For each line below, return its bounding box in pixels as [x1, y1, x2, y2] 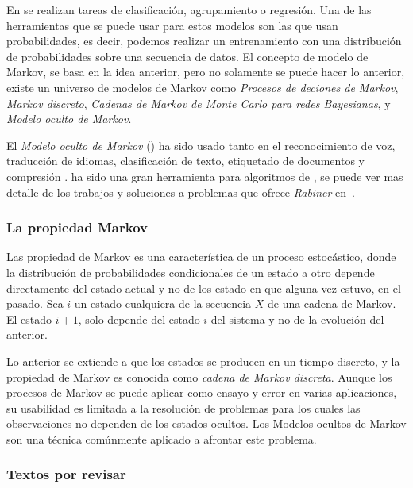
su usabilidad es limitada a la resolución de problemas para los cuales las [6, 399, 361, 416]
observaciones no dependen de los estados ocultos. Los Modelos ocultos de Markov [6, 415, 407, 432]
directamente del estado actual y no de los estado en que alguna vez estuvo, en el [6, 279, 401, 296]
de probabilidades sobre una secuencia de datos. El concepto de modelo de [6, 48, 369, 64]
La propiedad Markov [6, 217, 148, 237]
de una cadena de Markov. [267, 295, 396, 312]
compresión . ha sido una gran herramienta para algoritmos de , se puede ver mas [6, 167, 403, 184]
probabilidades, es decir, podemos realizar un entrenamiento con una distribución [6, 33, 402, 49]
